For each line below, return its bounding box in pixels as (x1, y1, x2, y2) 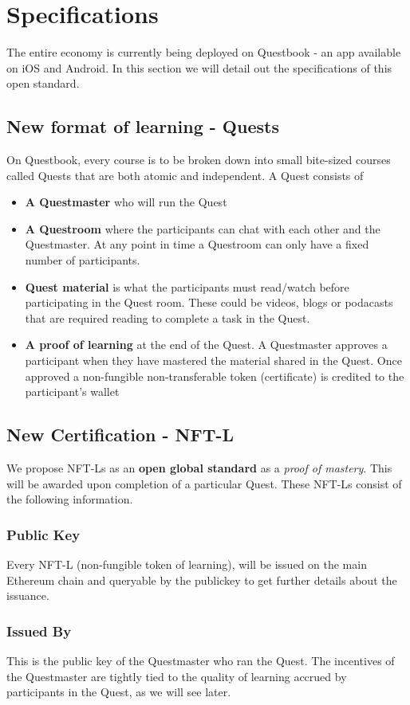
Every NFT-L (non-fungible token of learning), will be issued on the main (6, 556, 367, 573)
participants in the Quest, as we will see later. (6, 683, 231, 700)
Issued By (6, 621, 72, 640)
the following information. (6, 491, 133, 507)
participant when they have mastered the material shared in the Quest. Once (25, 352, 402, 369)
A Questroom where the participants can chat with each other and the (25, 220, 380, 237)
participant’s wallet (25, 383, 120, 400)
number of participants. (25, 252, 140, 268)
